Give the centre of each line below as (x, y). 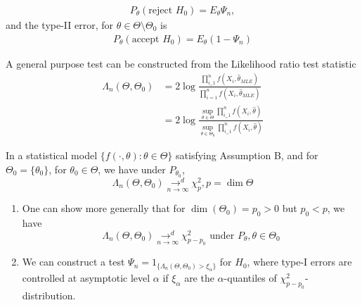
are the (199, 277)
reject (161, 11)
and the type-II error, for (60, 25)
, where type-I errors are (299, 262)
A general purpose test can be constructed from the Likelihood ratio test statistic (181, 63)
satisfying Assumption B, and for (247, 155)
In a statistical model (52, 155)
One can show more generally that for (104, 208)
